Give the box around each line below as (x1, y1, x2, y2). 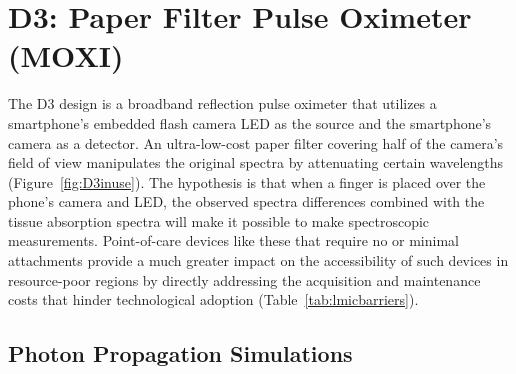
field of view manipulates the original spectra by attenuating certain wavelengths (8, 152, 504, 173)
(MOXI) (8, 35, 124, 76)
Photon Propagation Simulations (8, 338, 353, 369)
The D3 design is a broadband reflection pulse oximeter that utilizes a (8, 93, 437, 114)
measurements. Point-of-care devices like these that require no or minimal (8, 230, 459, 251)
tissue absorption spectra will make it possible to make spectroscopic (8, 210, 430, 231)
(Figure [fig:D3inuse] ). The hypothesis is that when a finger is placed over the (8, 171, 486, 192)
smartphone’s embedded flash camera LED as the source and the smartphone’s (8, 112, 492, 133)
